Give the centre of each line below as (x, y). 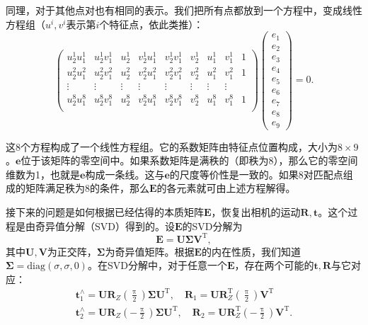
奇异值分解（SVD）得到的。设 (105, 226)
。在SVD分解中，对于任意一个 (157, 265)
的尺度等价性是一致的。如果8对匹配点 (256, 174)
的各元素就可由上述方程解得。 (226, 188)
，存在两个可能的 (274, 265)
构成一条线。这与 (125, 174)
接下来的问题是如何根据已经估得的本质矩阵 (105, 212)
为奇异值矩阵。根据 (150, 251)
